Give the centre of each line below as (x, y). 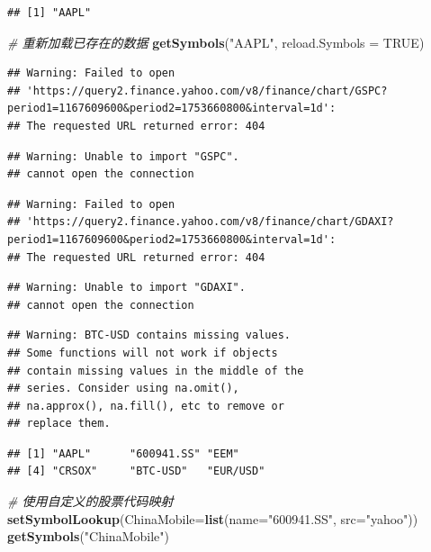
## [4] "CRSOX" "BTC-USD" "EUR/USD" (136, 471)
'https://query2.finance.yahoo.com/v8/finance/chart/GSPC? (207, 90)
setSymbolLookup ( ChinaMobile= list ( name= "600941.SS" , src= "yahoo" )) (213, 518)
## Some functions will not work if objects (143, 353)
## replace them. (59, 424)
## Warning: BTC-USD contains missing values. (149, 335)
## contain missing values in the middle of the (156, 371)
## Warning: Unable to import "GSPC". (123, 156)
